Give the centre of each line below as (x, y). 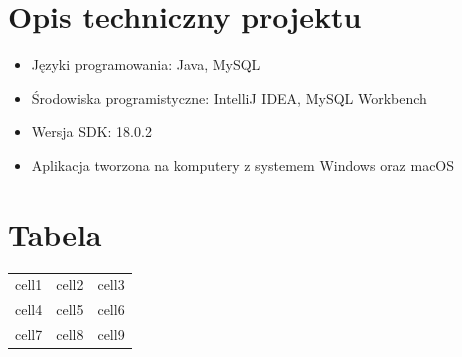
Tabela (55, 233)
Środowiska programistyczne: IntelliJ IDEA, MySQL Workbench (229, 97)
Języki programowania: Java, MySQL (146, 64)
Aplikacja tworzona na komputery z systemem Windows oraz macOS (243, 164)
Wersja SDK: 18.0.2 (91, 131)
